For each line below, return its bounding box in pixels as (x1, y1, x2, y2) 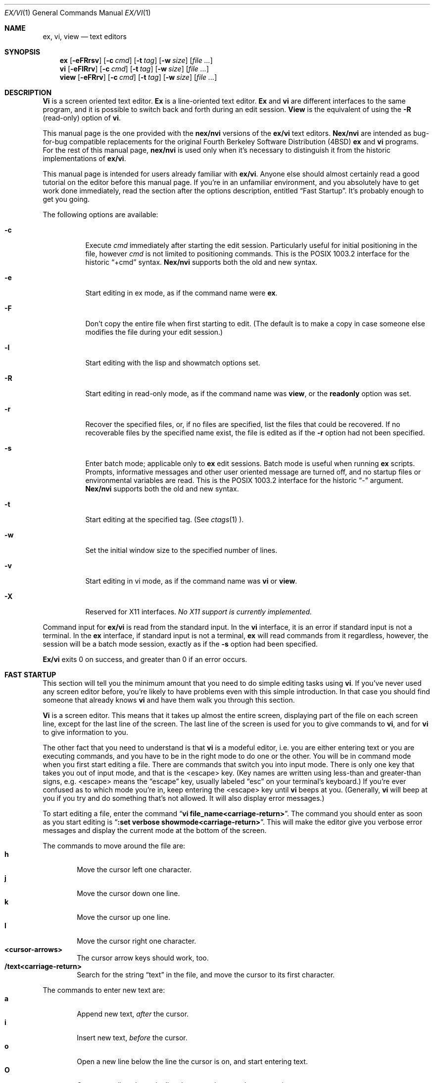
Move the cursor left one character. (77, 865, 192, 874)
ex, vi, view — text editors (43, 32, 127, 41)
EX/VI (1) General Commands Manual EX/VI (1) (4, 8, 151, 17)
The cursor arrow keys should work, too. (77, 954, 209, 962)
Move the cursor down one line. (77, 889, 180, 898)
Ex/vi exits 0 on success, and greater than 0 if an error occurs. (43, 655, 247, 663)
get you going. (43, 195, 90, 203)
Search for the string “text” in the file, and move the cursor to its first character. (77, 970, 335, 979)
